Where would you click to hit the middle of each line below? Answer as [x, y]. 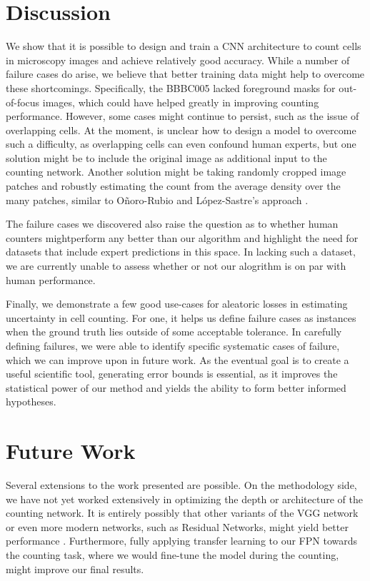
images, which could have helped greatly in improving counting [181, 102]
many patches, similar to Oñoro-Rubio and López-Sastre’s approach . [157, 199]
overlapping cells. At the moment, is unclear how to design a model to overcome [181, 130]
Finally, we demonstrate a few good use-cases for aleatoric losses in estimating [177, 304]
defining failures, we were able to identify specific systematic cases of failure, [173, 345]
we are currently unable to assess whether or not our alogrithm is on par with [176, 266]
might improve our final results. [75, 569]
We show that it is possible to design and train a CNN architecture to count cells [184, 46]
